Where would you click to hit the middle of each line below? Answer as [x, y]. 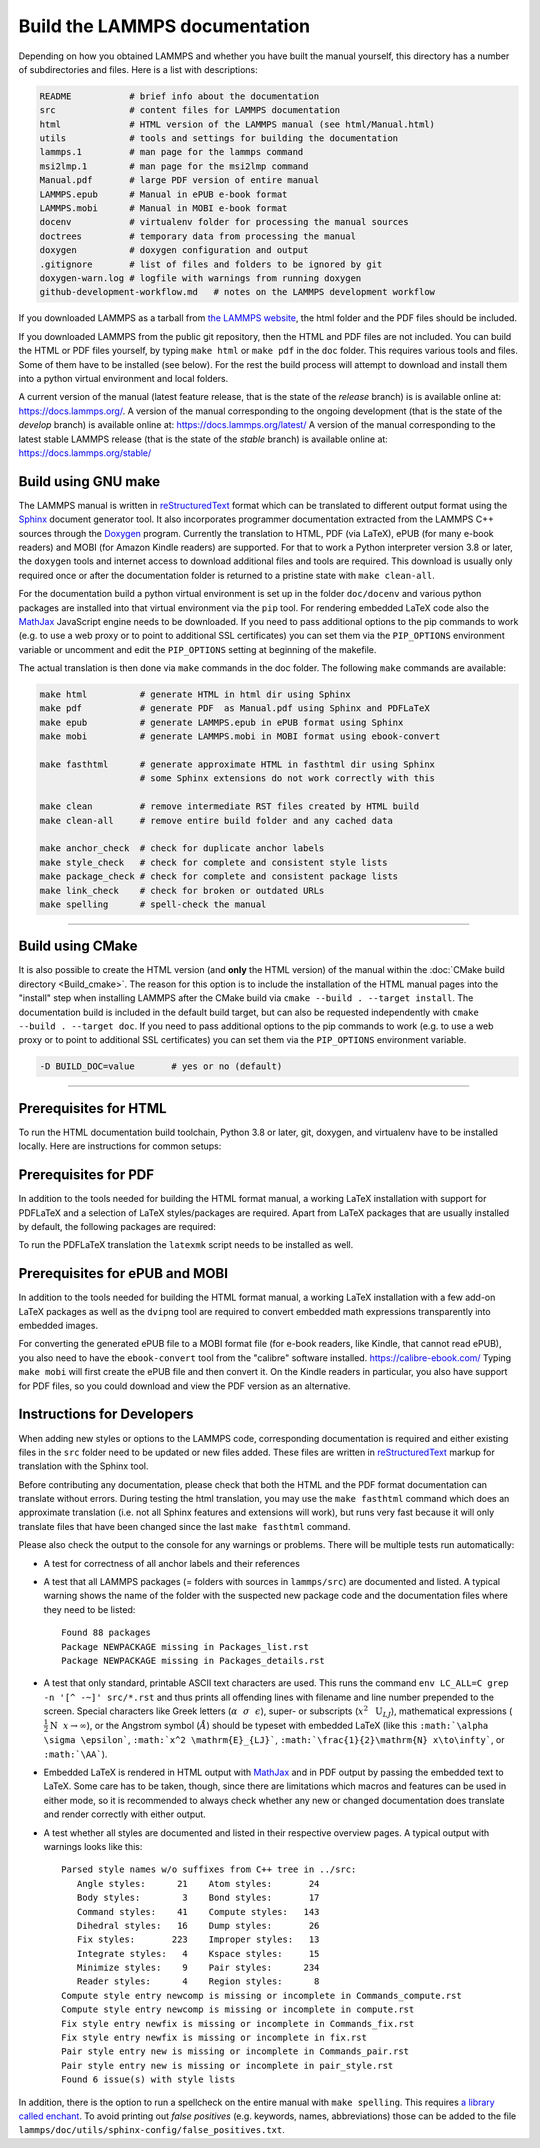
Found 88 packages [106, 1633]
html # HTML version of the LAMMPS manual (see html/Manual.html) [237, 124]
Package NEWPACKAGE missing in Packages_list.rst [185, 1646]
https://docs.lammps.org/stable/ [85, 452]
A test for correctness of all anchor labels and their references [171, 1563]
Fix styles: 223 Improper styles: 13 [198, 1939]
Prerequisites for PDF [86, 1175]
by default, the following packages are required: [117, 1226]
